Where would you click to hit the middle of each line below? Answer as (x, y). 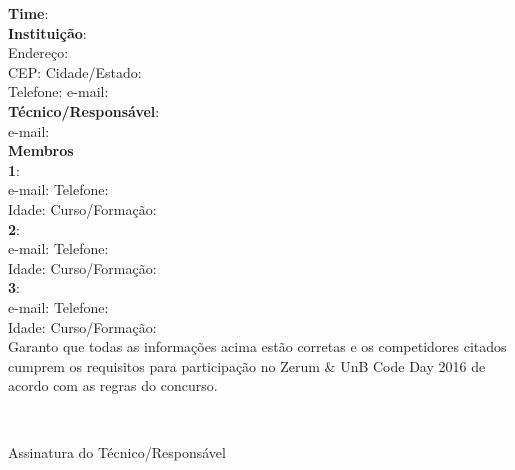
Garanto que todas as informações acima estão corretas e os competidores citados (257, 346)
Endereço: (38, 52)
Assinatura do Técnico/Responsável (117, 452)
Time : (28, 13)
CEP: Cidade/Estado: (75, 71)
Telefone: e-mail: (58, 91)
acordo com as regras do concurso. (113, 385)
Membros (41, 150)
